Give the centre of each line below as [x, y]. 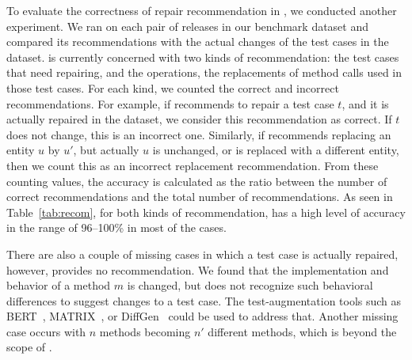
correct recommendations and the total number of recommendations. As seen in [200, 197]
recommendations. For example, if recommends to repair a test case [170, 103]
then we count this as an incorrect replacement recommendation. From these [193, 165]
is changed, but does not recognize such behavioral [250, 285]
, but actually [106, 150]
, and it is [365, 103]
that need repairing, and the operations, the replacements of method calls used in [204, 72]
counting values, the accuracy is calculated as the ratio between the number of [197, 181]
